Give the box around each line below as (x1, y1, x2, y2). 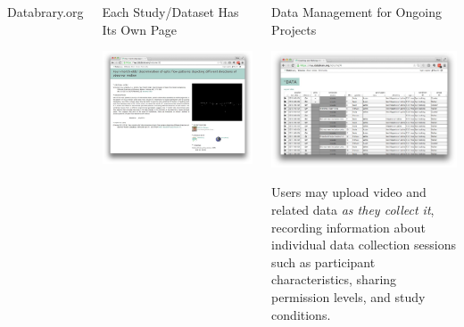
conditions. (271, 305, 331, 323)
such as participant (271, 252, 376, 271)
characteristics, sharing (271, 270, 397, 289)
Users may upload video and (271, 183, 427, 201)
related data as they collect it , (271, 200, 435, 219)
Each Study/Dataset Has (102, 3, 239, 20)
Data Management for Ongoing (271, 3, 442, 20)
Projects (271, 20, 317, 38)
